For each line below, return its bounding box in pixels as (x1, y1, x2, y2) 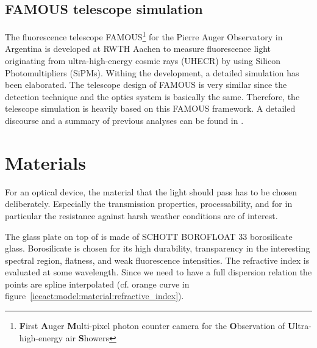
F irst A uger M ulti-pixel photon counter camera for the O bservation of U (19, 319, 296, 332)
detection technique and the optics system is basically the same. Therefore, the (5, 90, 300, 103)
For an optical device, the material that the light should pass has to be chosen (5, 185, 297, 198)
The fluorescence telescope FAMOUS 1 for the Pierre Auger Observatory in (5, 29, 283, 43)
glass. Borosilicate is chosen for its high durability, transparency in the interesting (5, 242, 310, 255)
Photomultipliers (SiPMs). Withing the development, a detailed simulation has (5, 66, 299, 79)
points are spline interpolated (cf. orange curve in (5, 277, 190, 290)
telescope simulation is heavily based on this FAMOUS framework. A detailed (5, 102, 296, 115)
